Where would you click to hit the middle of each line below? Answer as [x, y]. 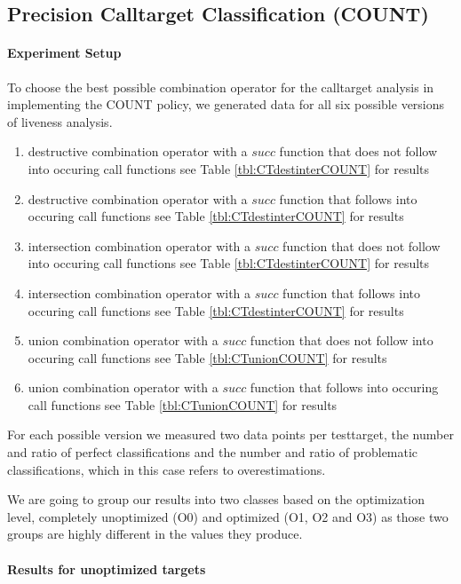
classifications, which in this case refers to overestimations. [167, 469]
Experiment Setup [64, 53]
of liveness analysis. [60, 121]
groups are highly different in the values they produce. [155, 534]
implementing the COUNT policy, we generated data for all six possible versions [226, 104]
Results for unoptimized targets [107, 568]
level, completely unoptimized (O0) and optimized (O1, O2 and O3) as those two [228, 516]
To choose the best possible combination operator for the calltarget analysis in [221, 87]
